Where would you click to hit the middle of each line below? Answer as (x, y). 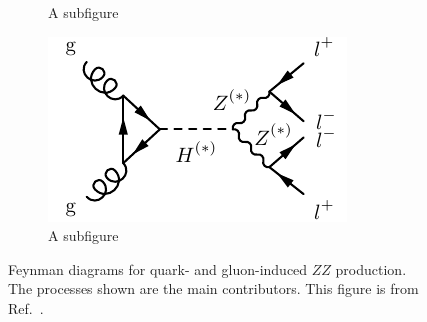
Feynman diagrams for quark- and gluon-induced (158, 268)
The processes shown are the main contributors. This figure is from (213, 288)
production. (371, 268)
